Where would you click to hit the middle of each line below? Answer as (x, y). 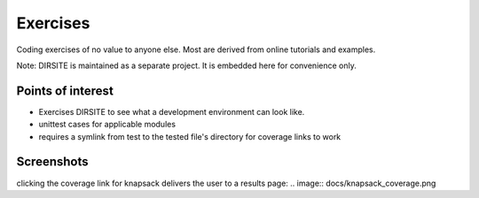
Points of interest (65, 91)
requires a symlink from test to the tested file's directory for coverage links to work (190, 136)
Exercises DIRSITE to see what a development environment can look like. (172, 111)
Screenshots (52, 162)
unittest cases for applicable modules (107, 125)
